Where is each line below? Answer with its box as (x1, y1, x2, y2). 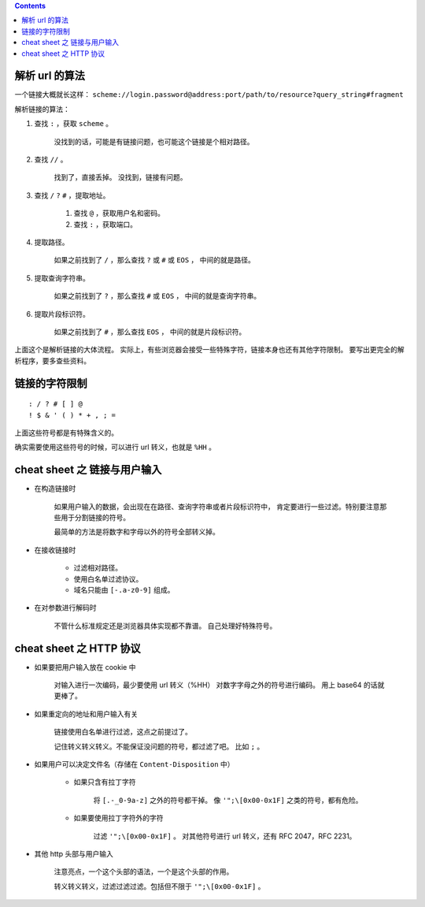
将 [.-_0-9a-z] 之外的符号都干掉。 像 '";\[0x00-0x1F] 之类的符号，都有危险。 (93, 795, 363, 805)
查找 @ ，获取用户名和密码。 (73, 209, 165, 218)
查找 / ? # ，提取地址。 (34, 190, 110, 200)
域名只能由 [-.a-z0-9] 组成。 (73, 585, 175, 594)
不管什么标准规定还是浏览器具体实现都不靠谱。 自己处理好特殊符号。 (54, 621, 277, 630)
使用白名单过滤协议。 (73, 574, 143, 583)
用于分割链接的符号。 (60, 512, 130, 522)
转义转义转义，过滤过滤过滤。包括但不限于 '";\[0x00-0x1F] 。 (54, 881, 265, 890)
